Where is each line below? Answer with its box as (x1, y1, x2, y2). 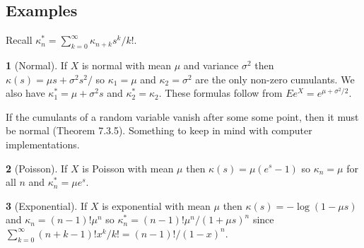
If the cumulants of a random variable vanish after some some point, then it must (6, 109, 359, 124)
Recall (6, 33, 33, 47)
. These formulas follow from (158, 85, 283, 100)
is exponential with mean (102, 198, 211, 213)
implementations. (6, 136, 80, 151)
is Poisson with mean (82, 160, 174, 175)
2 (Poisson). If (6, 160, 68, 175)
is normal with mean (81, 58, 172, 72)
